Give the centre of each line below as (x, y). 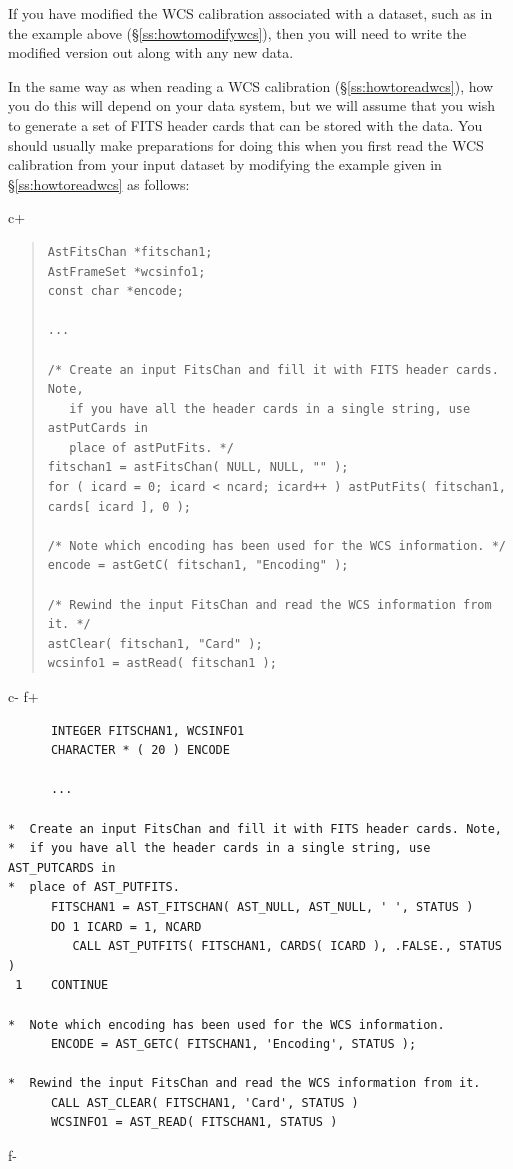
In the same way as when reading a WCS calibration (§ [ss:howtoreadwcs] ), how (251, 85)
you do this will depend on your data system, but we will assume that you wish (251, 105)
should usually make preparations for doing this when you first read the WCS (246, 144)
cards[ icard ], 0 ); (119, 506)
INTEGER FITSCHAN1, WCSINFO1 (147, 730)
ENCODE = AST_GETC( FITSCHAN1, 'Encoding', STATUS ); (233, 1044)
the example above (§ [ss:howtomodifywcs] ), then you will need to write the (237, 32)
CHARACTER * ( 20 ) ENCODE (140, 750)
